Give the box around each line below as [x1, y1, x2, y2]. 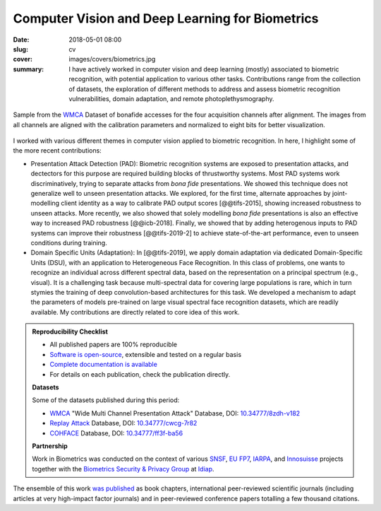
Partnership [32, 442, 68, 450]
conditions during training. [30, 238, 107, 247]
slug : [13, 45, 28, 53]
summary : [13, 64, 44, 74]
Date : [13, 35, 30, 44]
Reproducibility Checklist [32, 327, 109, 336]
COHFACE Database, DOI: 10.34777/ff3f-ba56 [49, 428, 183, 437]
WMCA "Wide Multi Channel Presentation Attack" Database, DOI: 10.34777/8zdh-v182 [49, 409, 301, 417]
